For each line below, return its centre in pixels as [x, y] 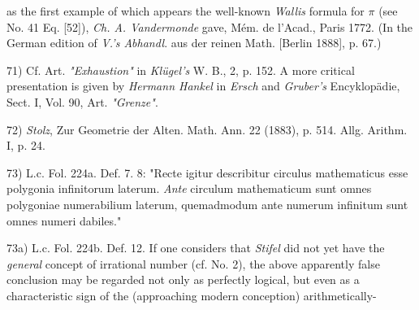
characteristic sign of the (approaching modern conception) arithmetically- [192, 295]
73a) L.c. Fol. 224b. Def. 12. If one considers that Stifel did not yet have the [196, 248]
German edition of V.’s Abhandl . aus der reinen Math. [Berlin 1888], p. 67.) [194, 43]
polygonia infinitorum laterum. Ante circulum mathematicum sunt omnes [189, 188]
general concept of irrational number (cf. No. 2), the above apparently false [193, 263]
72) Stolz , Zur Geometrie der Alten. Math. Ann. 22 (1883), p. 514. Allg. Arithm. [207, 129]
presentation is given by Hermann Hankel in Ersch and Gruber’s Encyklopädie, [203, 86]
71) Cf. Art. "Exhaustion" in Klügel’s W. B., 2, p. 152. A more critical [181, 70]
